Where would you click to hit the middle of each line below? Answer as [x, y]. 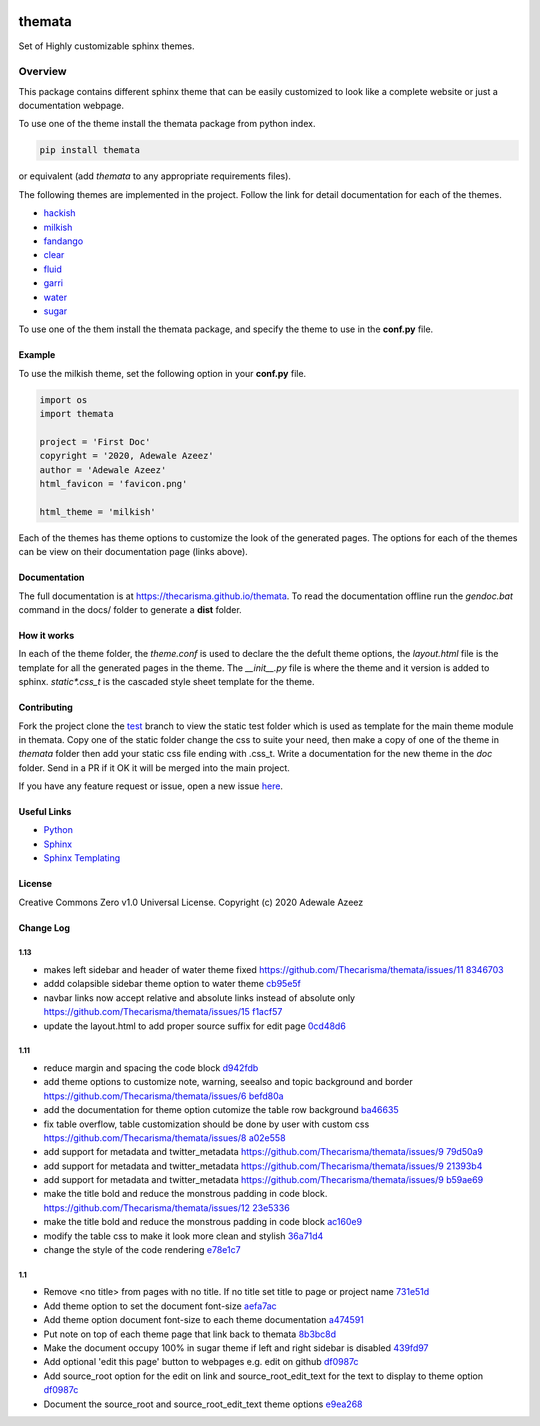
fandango [63, 241]
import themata [76, 414]
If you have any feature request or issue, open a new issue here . [151, 786]
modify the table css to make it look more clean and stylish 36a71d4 [183, 1236]
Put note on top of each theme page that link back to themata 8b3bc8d [190, 1334]
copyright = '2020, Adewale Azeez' [126, 456]
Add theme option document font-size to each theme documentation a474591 [204, 1320]
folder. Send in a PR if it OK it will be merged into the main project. [154, 767]
